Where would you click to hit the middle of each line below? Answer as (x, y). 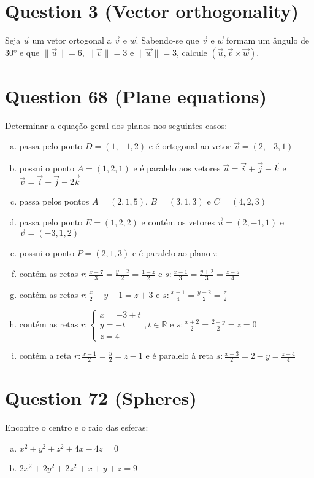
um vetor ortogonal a (72, 40)
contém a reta (45, 355)
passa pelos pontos (54, 201)
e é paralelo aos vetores (177, 168)
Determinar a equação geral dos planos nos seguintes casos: (116, 125)
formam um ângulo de (268, 40)
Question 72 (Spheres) (101, 398)
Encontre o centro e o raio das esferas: (77, 427)
